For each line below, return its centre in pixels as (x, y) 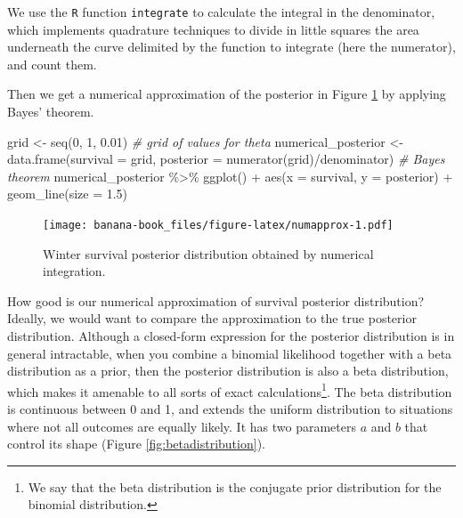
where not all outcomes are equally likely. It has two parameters (182, 426)
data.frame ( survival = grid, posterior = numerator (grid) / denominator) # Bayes (226, 159)
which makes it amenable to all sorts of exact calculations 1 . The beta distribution (230, 390)
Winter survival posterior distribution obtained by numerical (208, 253)
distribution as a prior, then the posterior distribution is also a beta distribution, (228, 371)
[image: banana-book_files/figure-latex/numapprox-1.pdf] (218, 225)
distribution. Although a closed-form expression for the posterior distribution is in (231, 336)
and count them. (52, 64)
